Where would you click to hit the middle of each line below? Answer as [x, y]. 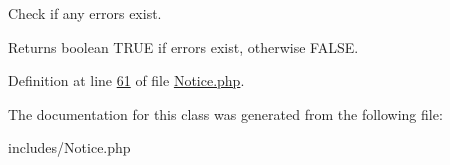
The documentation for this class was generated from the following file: [225, 113]
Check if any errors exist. [85, 13]
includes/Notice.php [69, 147]
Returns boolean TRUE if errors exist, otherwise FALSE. [183, 46]
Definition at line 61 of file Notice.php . [126, 80]
